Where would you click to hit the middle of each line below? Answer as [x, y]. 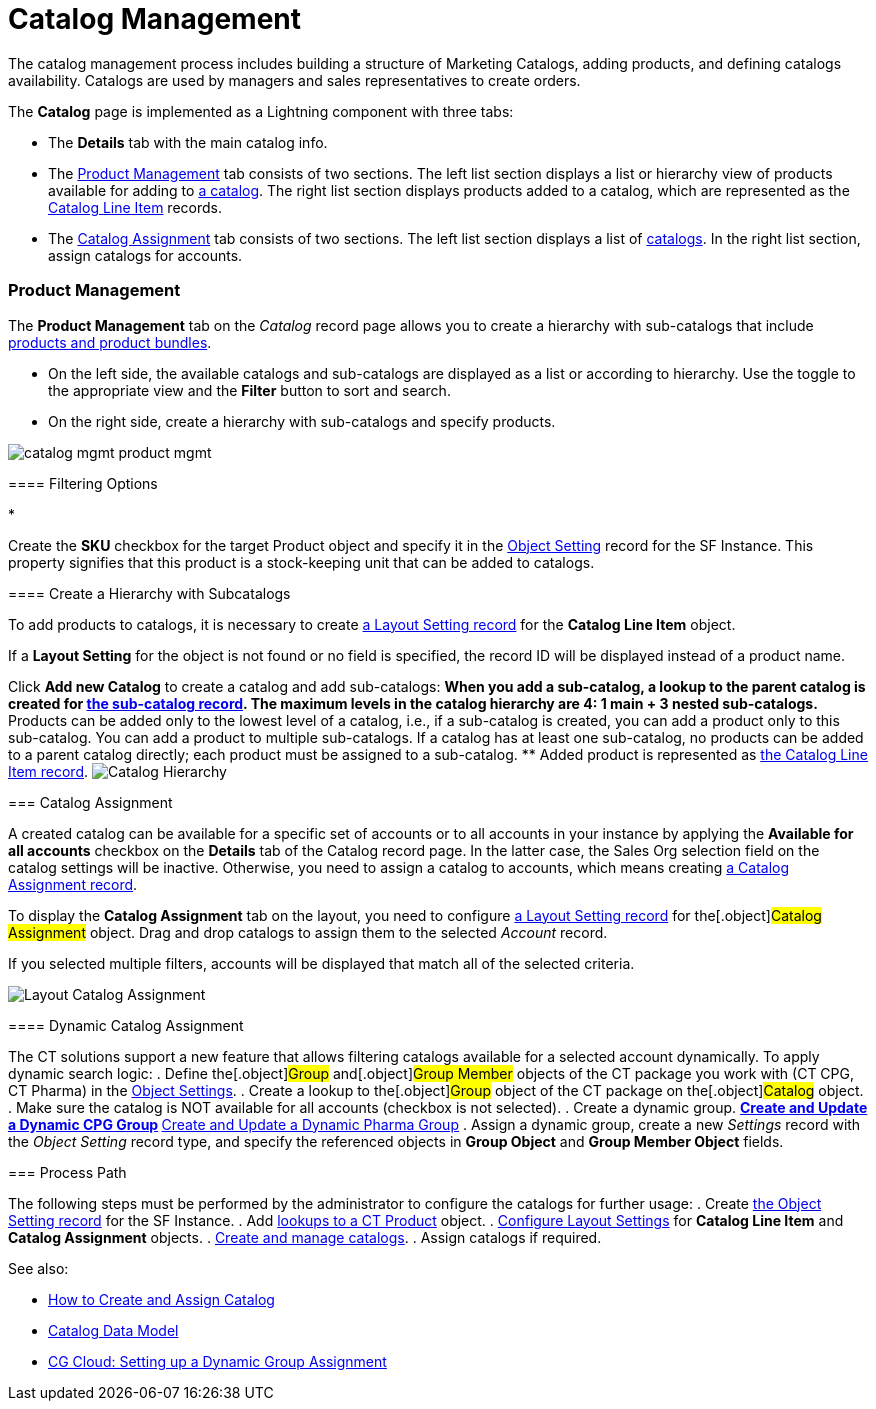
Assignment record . [73, 884]
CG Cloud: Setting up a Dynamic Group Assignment [217, 1361]
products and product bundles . [110, 342]
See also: [38, 1268]
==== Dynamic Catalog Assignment [126, 1025]
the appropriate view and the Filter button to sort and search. [249, 390]
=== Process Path [67, 1172]
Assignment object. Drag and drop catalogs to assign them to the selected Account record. [308, 932]
